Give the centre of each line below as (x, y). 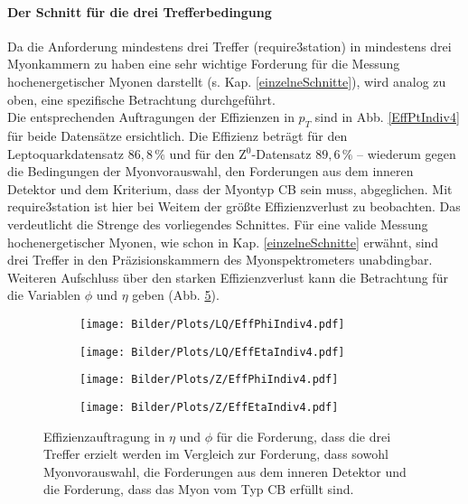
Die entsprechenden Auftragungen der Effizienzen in (151, 117)
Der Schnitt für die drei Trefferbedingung (140, 11)
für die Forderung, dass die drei (304, 436)
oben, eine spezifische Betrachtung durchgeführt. (141, 99)
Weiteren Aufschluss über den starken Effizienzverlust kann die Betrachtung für (228, 277)
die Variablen (44, 295)
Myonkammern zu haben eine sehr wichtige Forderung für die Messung (204, 64)
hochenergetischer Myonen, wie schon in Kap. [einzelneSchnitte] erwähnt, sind (223, 242)
